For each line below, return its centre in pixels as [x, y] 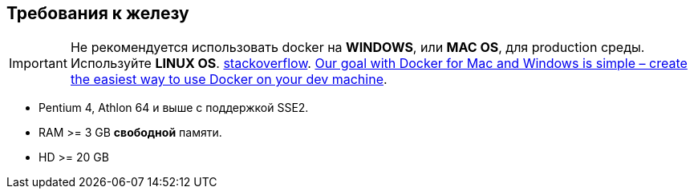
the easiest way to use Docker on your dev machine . [229, 80]
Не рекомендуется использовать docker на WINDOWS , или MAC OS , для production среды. [357, 48]
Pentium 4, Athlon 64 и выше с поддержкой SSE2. [174, 108]
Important [38, 64]
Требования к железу [98, 13]
